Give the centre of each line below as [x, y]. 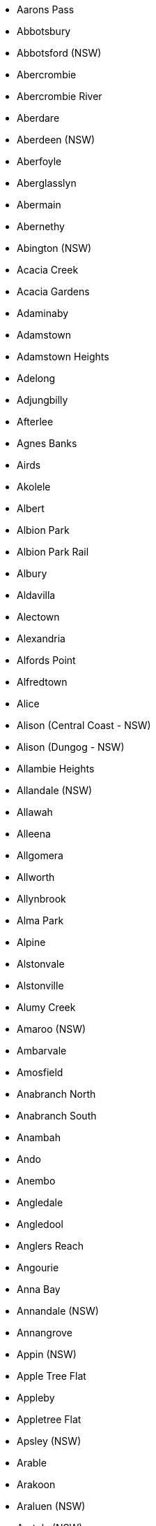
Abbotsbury [44, 31]
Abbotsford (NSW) [59, 53]
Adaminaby [43, 313]
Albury [32, 573]
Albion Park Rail [53, 552]
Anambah [39, 1137]
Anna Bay [39, 1289]
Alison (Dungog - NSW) [71, 747]
